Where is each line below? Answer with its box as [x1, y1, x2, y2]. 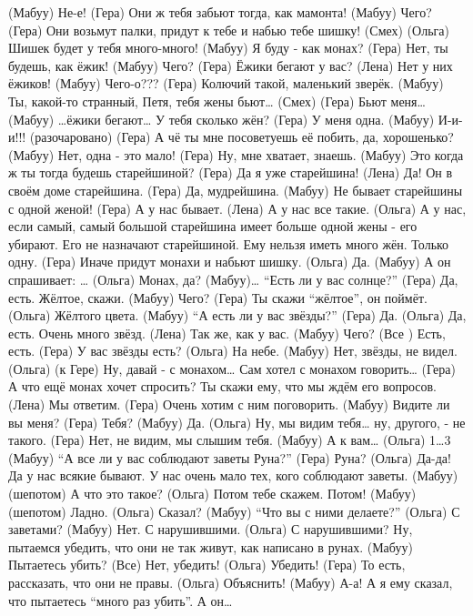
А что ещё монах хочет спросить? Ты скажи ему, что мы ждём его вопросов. [8, 377, 438, 396]
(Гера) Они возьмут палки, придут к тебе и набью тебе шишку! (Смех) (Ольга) [8, 20, 449, 39]
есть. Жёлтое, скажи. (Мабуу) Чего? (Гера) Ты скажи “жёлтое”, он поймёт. [8, 288, 428, 307]
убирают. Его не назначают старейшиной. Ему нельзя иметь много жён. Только [8, 234, 449, 253]
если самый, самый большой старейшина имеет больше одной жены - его [8, 217, 418, 236]
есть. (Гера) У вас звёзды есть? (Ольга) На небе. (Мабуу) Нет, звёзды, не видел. [8, 341, 458, 360]
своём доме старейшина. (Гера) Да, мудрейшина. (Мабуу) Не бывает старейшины [8, 180, 463, 199]
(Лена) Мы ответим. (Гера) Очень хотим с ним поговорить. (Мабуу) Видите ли [8, 395, 450, 414]
